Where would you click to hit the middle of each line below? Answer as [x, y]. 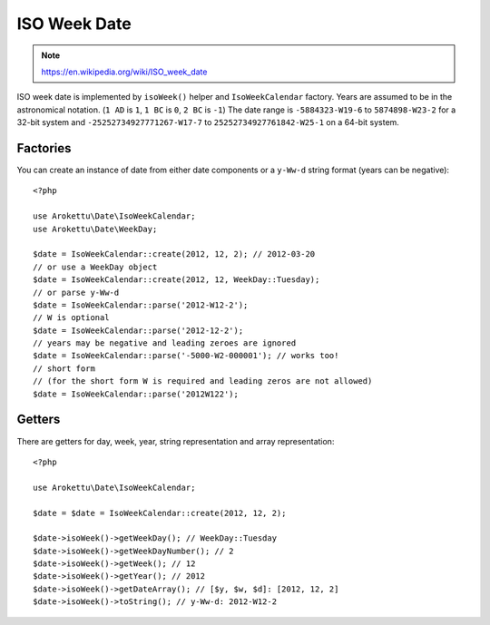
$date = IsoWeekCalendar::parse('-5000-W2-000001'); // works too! [186, 356]
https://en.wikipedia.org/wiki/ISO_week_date [124, 72]
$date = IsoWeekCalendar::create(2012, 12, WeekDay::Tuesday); [176, 280]
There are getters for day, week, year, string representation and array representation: [176, 441]
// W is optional [71, 318]
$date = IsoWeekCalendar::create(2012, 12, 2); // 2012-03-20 [174, 254]
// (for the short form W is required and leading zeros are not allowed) [203, 381]
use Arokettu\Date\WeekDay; [95, 229]
